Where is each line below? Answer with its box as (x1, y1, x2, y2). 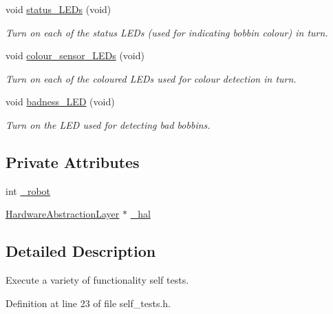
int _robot (6, 183, 51, 198)
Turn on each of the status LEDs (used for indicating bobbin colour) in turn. (6, 25, 328, 39)
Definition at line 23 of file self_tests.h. (6, 295, 171, 310)
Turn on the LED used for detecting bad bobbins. (6, 117, 211, 132)
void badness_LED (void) (6, 94, 115, 109)
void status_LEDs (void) (6, 2, 111, 16)
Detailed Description (6, 240, 156, 262)
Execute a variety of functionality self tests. (6, 273, 189, 287)
